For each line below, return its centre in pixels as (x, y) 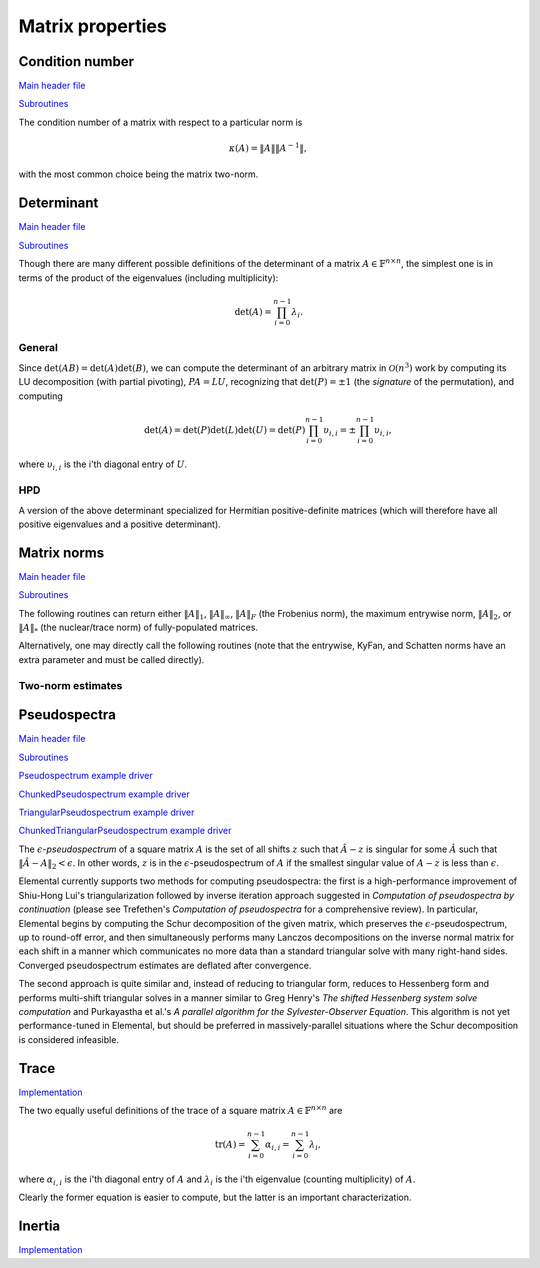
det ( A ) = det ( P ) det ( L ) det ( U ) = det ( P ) (224, 429)
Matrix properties (92, 26)
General (38, 348)
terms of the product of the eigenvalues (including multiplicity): (148, 277)
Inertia (39, 1226)
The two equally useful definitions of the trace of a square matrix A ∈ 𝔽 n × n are (180, 1110)
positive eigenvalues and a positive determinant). (120, 524)
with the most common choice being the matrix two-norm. (138, 174)
